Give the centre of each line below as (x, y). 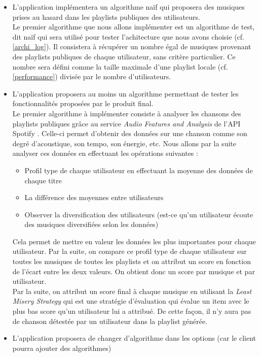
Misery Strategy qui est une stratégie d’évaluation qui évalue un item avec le (131, 301)
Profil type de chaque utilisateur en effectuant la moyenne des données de (139, 170)
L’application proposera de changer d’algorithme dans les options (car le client (134, 338)
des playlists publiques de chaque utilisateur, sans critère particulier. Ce (124, 56)
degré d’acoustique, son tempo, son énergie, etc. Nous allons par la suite (124, 143)
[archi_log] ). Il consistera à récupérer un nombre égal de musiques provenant (132, 46)
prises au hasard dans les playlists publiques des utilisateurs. (106, 17)
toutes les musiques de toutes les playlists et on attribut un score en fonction (132, 261)
